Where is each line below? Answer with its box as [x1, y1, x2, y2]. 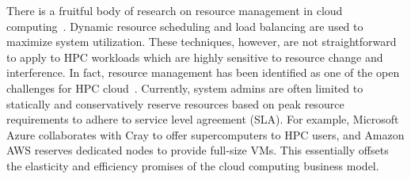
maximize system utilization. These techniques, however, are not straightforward [6, 33, 397, 50]
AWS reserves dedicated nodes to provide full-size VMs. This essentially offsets [6, 142, 389, 158]
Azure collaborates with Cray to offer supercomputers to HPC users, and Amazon [6, 126, 405, 143]
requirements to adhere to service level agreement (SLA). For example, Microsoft [6, 111, 399, 128]
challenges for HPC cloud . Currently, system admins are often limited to [6, 79, 363, 96]
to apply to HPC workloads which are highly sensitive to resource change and [6, 48, 383, 65]
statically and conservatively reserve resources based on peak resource [6, 95, 344, 112]
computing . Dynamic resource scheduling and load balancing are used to [6, 17, 363, 34]
